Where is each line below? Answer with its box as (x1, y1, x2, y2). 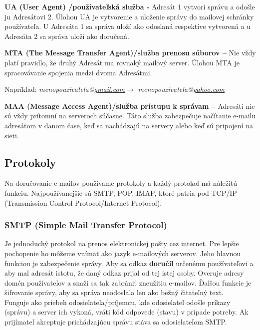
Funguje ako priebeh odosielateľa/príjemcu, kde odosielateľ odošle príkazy (4, 297, 231, 307)
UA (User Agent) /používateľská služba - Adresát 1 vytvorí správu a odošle (4, 1, 255, 11)
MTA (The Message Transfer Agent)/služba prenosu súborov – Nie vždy (4, 47, 256, 58)
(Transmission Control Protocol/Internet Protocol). (4, 197, 162, 208)
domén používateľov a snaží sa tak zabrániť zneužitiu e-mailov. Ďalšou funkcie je (4, 277, 252, 288)
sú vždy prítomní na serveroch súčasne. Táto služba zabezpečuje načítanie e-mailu (4, 110, 256, 121)
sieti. (4, 130, 19, 140)
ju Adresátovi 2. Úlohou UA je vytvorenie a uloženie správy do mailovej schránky (4, 11, 254, 21)
